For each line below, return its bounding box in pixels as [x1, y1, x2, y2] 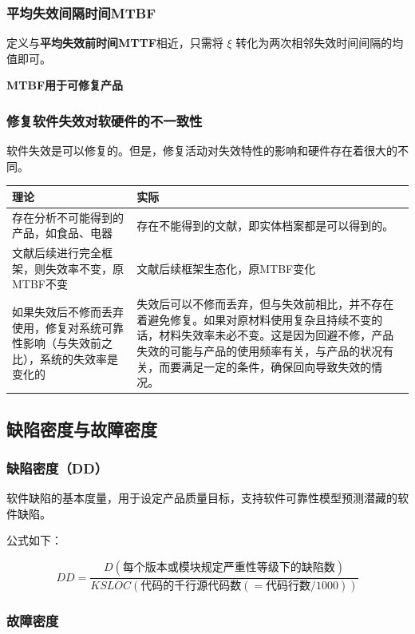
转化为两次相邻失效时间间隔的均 [235, 34, 404, 51]
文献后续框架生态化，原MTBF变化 [136, 260, 316, 276]
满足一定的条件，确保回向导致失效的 [181, 358, 372, 374]
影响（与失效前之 [22, 335, 113, 351]
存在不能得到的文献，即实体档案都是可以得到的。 [136, 216, 394, 233]
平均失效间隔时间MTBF [6, 2, 156, 22]
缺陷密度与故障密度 [6, 416, 157, 441]
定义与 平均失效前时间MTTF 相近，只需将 [6, 34, 223, 51]
